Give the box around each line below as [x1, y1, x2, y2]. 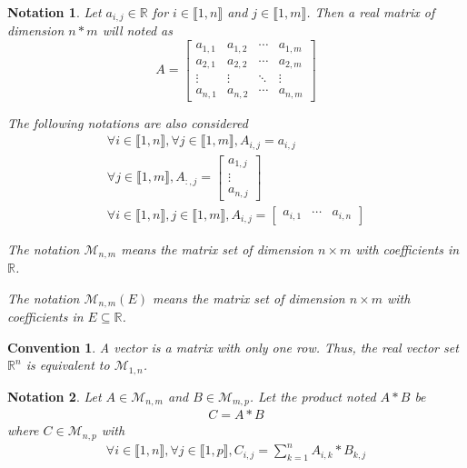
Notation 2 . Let [7, 386, 102, 405]
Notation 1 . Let [7, 3, 102, 21]
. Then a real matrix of [306, 3, 435, 21]
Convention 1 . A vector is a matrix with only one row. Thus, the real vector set [7, 337, 459, 356]
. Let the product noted [249, 386, 376, 405]
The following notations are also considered [7, 113, 248, 132]
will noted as [102, 21, 173, 40]
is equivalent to [25, 355, 110, 374]
